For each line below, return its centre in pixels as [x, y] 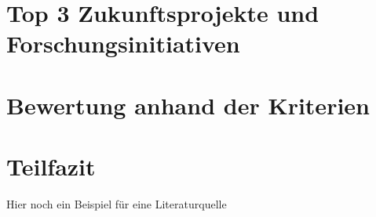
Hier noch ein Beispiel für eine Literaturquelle [117, 204]
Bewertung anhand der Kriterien [188, 105]
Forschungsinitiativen [123, 43]
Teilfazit [51, 166]
